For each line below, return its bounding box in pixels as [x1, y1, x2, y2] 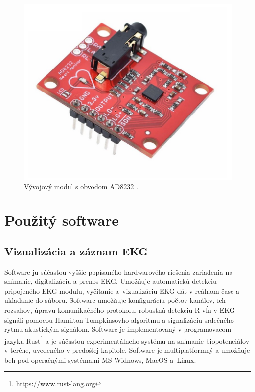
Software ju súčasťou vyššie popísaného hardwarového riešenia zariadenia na [4, 266, 233, 277]
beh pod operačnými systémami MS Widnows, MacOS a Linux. [4, 354, 196, 365]
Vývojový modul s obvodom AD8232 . [24, 181, 138, 191]
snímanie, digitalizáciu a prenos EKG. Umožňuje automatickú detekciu [4, 276, 217, 286]
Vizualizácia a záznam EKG [4, 243, 148, 258]
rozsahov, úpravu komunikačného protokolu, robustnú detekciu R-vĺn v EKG [4, 305, 235, 315]
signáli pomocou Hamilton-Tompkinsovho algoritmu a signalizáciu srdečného [4, 314, 234, 324]
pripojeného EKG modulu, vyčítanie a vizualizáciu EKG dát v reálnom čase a [4, 285, 239, 296]
